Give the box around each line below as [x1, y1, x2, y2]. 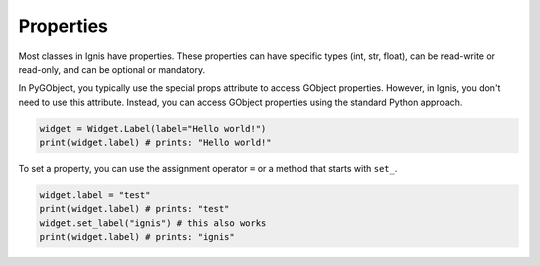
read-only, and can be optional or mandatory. [18, 63, 205, 75]
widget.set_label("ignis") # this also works [39, 217, 267, 229]
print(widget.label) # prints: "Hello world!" [39, 137, 272, 149]
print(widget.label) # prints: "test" [39, 203, 230, 215]
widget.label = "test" [39, 190, 151, 201]
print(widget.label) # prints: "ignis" [39, 231, 235, 243]
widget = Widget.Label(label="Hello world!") [39, 123, 267, 134]
